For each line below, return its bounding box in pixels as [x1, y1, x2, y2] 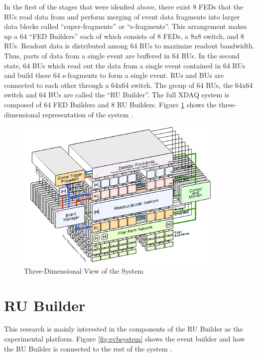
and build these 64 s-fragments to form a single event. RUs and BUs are [4, 70, 224, 80]
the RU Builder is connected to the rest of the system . [4, 343, 172, 354]
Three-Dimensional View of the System [24, 265, 143, 276]
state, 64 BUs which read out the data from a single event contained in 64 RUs [4, 60, 246, 70]
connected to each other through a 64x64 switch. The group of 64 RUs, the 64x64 [4, 79, 253, 90]
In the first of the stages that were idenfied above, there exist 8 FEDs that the [4, 1, 244, 11]
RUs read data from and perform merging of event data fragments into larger [4, 11, 240, 21]
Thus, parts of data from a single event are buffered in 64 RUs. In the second [4, 50, 240, 60]
